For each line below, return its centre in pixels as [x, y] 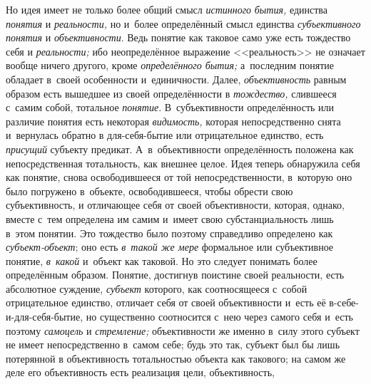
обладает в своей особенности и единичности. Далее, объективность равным [176, 79]
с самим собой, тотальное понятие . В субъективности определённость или [170, 107]
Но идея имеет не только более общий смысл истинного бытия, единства [167, 9]
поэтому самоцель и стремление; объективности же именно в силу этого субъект [183, 330]
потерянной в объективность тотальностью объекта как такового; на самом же [176, 358]
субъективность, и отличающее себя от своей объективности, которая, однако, [175, 205]
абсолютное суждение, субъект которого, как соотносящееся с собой [157, 288]
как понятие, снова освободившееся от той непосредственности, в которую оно [179, 177]
